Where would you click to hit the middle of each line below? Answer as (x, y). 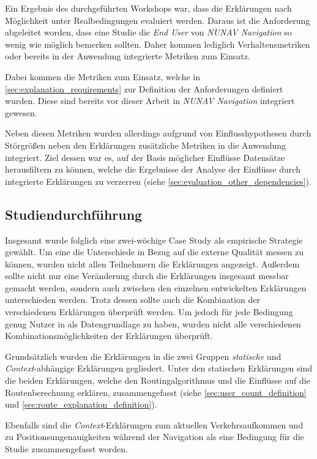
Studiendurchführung (74, 214)
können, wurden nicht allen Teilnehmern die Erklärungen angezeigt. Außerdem (152, 263)
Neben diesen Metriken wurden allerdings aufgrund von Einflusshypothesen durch (158, 133)
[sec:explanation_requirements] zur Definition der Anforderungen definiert (144, 88)
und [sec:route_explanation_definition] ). (81, 404)
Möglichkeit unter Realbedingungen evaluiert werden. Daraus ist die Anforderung (158, 20)
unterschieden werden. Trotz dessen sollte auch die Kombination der (132, 300)
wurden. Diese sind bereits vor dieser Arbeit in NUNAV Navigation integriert (150, 101)
